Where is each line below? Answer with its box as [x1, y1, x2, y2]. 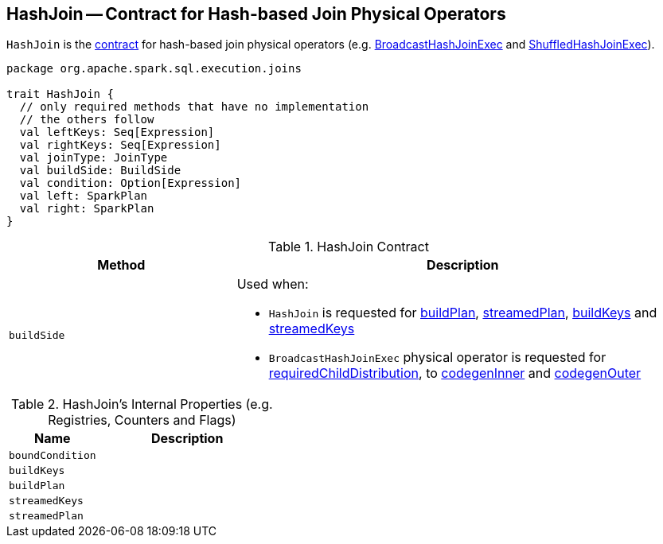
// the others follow [19, 113, 154, 126]
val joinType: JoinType [19, 151, 168, 165]
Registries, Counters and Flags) [48, 412, 236, 429]
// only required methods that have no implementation [19, 100, 369, 114]
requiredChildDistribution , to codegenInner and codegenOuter [268, 365, 642, 382]
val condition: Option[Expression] [19, 177, 242, 190]
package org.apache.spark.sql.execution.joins [6, 62, 302, 76]
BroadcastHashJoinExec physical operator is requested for [268, 349, 606, 366]
